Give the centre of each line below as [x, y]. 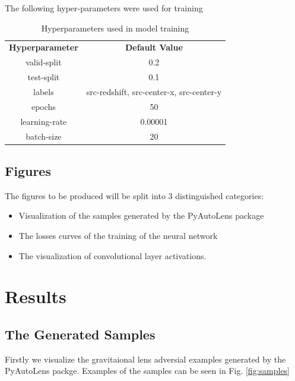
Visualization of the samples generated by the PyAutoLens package [141, 215]
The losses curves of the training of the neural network [118, 235]
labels [44, 91]
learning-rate [44, 121]
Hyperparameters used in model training [115, 28]
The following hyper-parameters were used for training [104, 8]
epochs [43, 106]
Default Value [154, 47]
